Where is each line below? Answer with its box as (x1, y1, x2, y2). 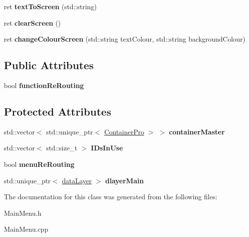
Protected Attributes (4, 104, 111, 118)
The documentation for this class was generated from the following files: (4, 192, 218, 202)
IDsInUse (91, 143, 123, 153)
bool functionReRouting (4, 80, 84, 90)
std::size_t (46, 143, 78, 153)
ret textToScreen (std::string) (4, 1, 97, 11)
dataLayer (62, 175, 92, 185)
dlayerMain (105, 175, 144, 185)
